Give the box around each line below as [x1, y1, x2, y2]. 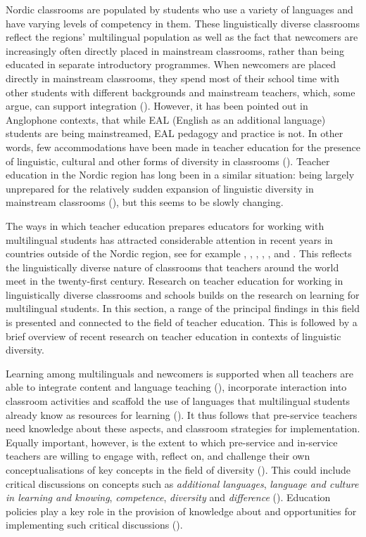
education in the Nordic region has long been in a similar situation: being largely [6, 167, 355, 182]
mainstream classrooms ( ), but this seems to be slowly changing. [6, 195, 284, 209]
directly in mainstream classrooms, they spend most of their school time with [6, 70, 339, 85]
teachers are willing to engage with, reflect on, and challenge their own [6, 448, 310, 463]
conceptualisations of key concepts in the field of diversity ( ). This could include [6, 462, 351, 477]
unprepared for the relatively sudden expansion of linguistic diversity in [6, 181, 314, 195]
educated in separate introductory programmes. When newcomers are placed [6, 57, 336, 72]
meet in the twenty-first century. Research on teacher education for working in [6, 273, 343, 288]
